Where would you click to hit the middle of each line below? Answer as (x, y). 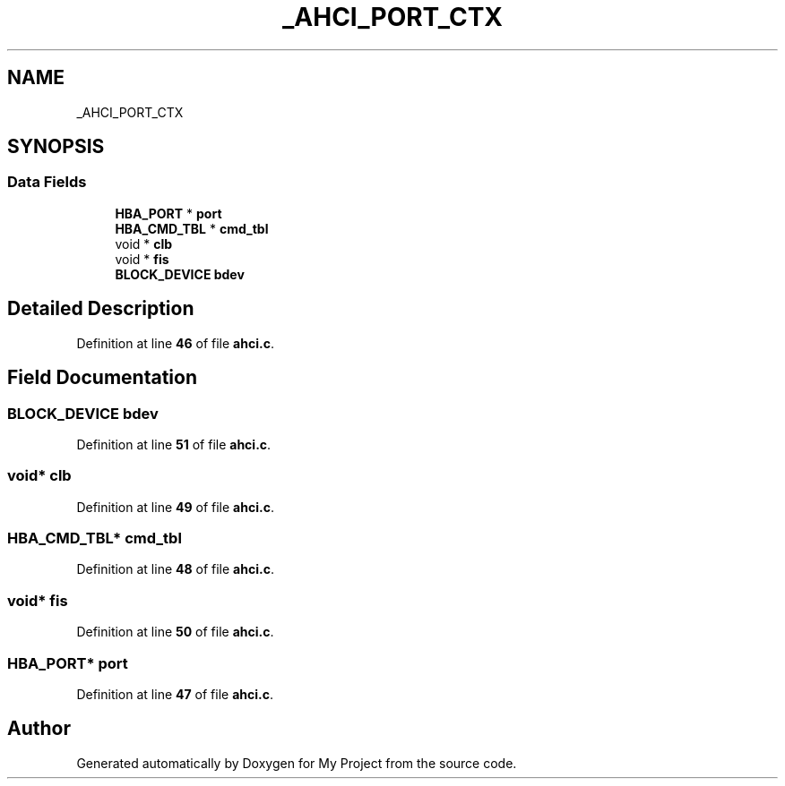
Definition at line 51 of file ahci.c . (174, 444)
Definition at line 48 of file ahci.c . (175, 569)
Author (39, 729)
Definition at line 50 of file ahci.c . (175, 632)
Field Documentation (102, 378)
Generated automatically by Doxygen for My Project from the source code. (297, 763)
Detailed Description (101, 309)
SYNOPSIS (56, 147)
